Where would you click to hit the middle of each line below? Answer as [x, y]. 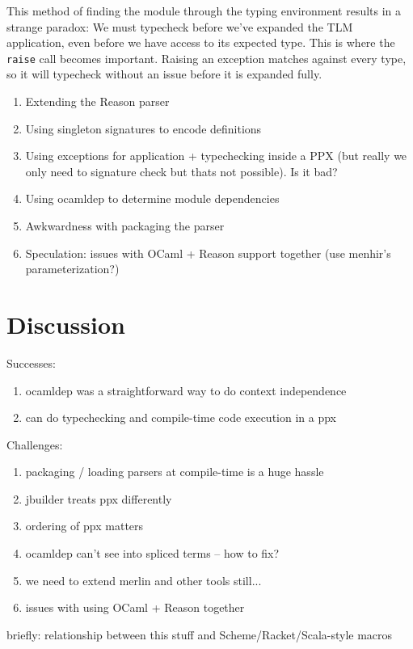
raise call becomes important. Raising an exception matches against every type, [206, 58]
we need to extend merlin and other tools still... [143, 580]
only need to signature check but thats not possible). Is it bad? [181, 171]
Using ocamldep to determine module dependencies [152, 198]
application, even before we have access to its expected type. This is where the [201, 42]
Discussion [66, 324]
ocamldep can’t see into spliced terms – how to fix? [152, 553]
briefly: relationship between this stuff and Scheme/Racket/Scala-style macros [200, 634]
